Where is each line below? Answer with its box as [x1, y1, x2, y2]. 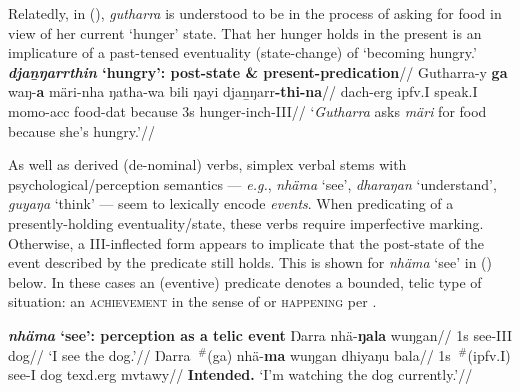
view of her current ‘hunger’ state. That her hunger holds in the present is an [8, 22, 482, 43]
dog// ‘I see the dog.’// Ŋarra [8, 344, 191, 365]
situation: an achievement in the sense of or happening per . [8, 291, 377, 312]
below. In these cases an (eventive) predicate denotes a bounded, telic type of [8, 271, 482, 292]
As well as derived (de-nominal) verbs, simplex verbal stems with [8, 154, 407, 175]
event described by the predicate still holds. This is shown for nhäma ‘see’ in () [8, 252, 492, 273]
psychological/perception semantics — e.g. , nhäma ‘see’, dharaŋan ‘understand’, [8, 173, 497, 194]
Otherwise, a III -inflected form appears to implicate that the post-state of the [8, 232, 485, 253]
